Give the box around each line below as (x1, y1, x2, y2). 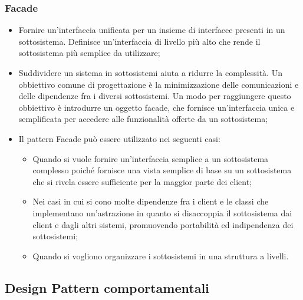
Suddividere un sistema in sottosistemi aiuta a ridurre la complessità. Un (18, 67, 282, 78)
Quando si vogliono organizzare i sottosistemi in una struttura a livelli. (32, 249, 289, 262)
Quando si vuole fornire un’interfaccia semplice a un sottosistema (32, 152, 269, 164)
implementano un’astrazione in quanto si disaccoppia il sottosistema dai (32, 206, 292, 219)
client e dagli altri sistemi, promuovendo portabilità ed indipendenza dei (32, 218, 294, 230)
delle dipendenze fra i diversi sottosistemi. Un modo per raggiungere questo (18, 90, 291, 102)
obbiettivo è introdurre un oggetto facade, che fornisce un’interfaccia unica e (18, 101, 295, 113)
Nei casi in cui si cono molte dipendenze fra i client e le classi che (32, 195, 269, 207)
